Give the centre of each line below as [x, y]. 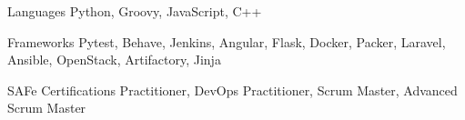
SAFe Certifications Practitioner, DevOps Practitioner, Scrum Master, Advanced [232, 90]
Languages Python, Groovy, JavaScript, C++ [135, 11]
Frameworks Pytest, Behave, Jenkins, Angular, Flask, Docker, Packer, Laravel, [227, 41]
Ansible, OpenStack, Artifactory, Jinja [114, 60]
